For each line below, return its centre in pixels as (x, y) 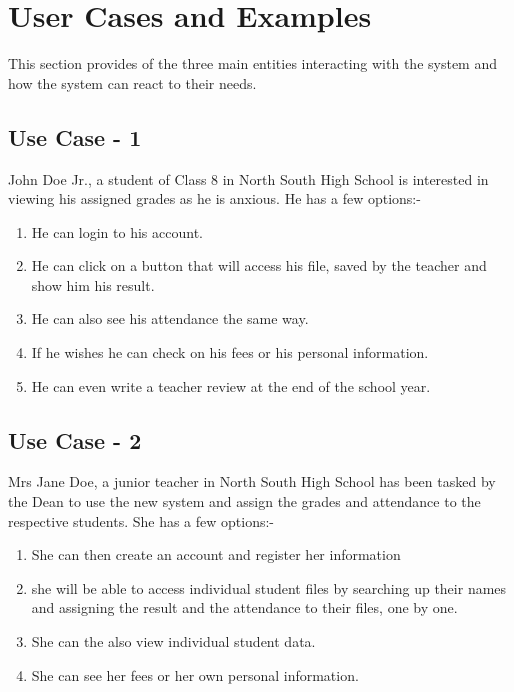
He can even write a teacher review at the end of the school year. (231, 385)
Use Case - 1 (75, 136)
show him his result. (93, 284)
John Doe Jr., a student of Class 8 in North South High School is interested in (248, 178)
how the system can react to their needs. (132, 82)
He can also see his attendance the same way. (170, 318)
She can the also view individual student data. (173, 641)
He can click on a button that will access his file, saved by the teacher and (259, 265)
